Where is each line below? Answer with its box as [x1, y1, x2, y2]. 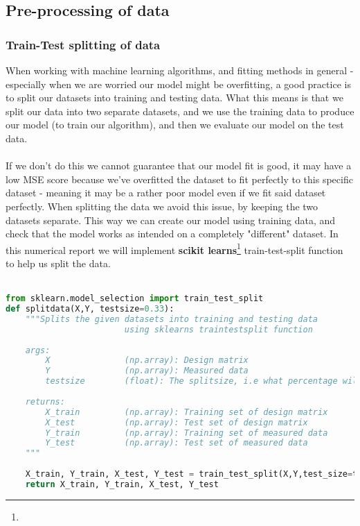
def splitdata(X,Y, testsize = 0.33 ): [6, 304, 174, 314]
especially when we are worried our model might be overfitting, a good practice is [6, 76, 351, 91]
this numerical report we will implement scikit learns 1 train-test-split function [6, 240, 343, 257]
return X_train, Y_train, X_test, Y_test [25, 479, 219, 489]
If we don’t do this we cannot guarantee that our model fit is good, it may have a [6, 158, 352, 173]
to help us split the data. [6, 255, 111, 270]
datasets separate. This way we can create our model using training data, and [6, 212, 336, 227]
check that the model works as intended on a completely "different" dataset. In [6, 226, 339, 241]
